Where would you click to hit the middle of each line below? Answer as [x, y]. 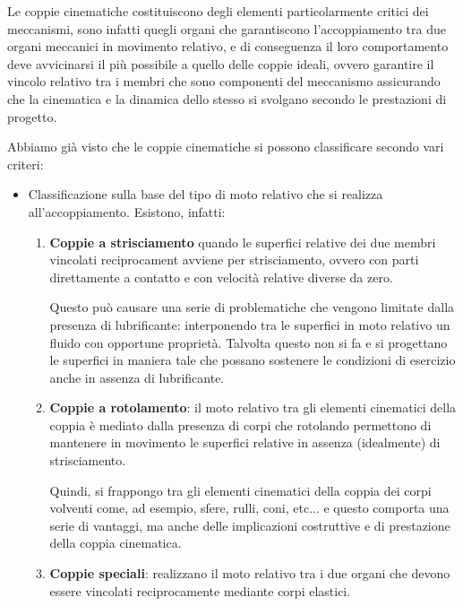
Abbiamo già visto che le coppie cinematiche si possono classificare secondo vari [226, 147]
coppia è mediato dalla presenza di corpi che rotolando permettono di [240, 424]
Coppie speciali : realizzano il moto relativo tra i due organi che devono [250, 573]
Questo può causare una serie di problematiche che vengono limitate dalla [252, 307]
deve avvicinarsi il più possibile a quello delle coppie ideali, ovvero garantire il [221, 63]
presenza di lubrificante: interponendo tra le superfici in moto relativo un [250, 324]
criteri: [26, 164]
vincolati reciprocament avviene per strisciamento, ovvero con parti [234, 260]
